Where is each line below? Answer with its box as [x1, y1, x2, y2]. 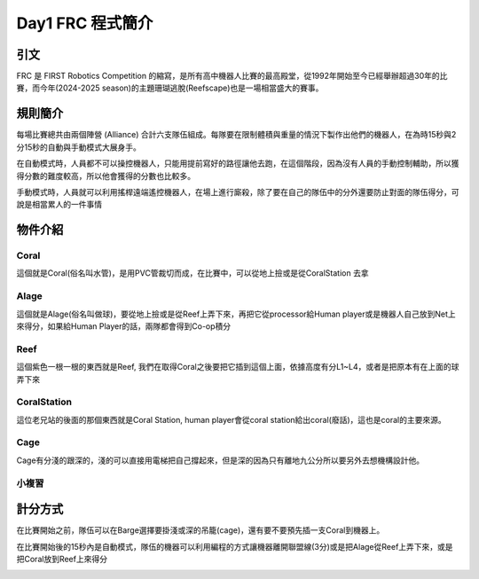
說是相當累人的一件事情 [16, 200, 102, 210]
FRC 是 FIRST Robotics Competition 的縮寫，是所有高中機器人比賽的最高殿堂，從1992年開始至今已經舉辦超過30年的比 [16, 71, 448, 82]
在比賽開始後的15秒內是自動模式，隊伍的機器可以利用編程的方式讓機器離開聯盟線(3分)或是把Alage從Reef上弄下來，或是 [16, 541, 453, 552]
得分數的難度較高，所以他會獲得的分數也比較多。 [16, 170, 195, 181]
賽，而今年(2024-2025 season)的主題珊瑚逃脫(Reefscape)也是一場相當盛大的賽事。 [16, 82, 324, 93]
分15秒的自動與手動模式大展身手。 [16, 142, 141, 153]
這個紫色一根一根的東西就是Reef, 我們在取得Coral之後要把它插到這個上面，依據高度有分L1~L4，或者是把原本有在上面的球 [16, 362, 459, 372]
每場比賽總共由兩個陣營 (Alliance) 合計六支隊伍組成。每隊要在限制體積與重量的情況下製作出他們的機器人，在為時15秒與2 [16, 129, 457, 140]
